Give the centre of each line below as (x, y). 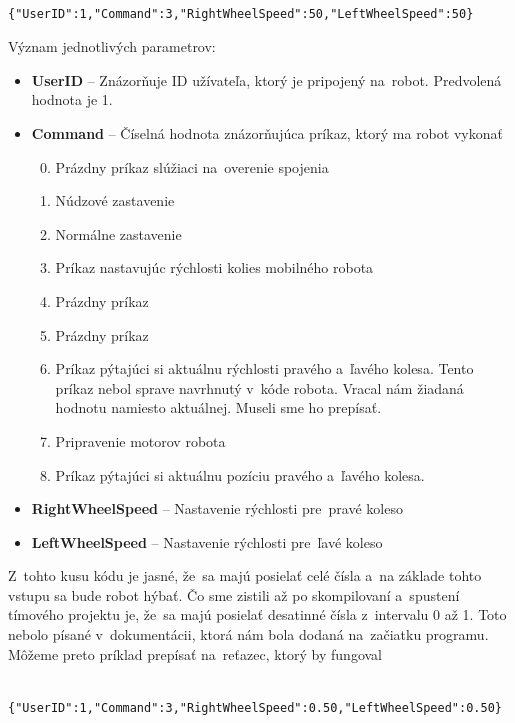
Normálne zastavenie (118, 233)
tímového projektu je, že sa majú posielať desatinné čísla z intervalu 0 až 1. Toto (257, 614)
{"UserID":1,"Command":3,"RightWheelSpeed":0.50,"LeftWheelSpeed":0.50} (255, 707)
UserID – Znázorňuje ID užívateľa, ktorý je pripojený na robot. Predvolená (266, 79)
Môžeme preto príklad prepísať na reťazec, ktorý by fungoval (195, 653)
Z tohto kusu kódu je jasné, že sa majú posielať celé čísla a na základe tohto (245, 575)
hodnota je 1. (72, 99)
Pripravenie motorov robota (140, 440)
